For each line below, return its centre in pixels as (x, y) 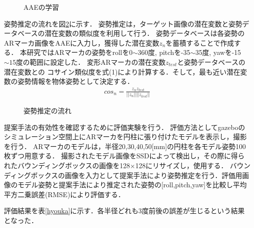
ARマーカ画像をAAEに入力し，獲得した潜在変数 (82, 42)
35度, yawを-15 (218, 52)
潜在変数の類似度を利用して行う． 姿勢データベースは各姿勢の (145, 33)
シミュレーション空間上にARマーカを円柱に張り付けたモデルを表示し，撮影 (126, 137)
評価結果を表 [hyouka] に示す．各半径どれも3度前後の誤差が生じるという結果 (124, 211)
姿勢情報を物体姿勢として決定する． (76, 81)
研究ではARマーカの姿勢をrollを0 (80, 52)
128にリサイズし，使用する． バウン (193, 165)
